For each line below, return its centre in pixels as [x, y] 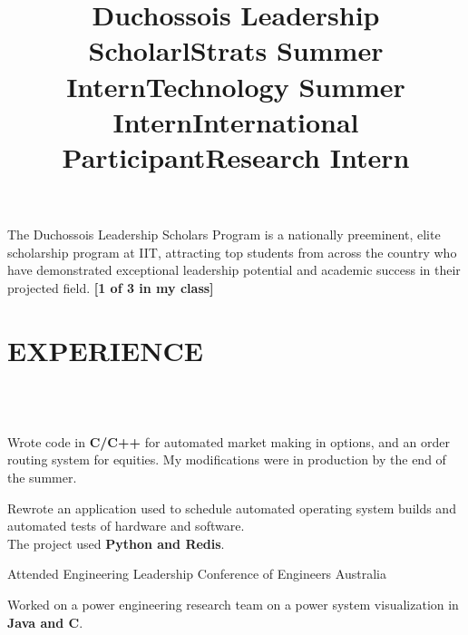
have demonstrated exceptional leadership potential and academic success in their [234, 270]
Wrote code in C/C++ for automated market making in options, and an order [229, 441]
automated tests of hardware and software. [126, 526]
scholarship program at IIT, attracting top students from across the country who [232, 252]
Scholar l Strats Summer [236, 50]
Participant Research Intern [236, 156]
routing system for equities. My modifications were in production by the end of [227, 459]
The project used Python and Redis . [116, 543]
